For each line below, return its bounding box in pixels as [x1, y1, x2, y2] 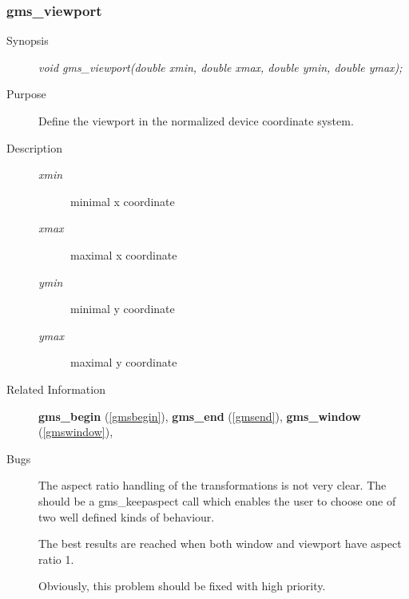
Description [6, 139, 62, 156]
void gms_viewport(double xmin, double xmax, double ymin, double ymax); [38, 58, 403, 75]
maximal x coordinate [70, 246, 177, 263]
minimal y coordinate [70, 300, 175, 317]
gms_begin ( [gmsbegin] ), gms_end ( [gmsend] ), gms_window [38, 407, 361, 424]
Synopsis [6, 32, 49, 49]
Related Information [6, 380, 105, 397]
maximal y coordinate [70, 354, 177, 371]
